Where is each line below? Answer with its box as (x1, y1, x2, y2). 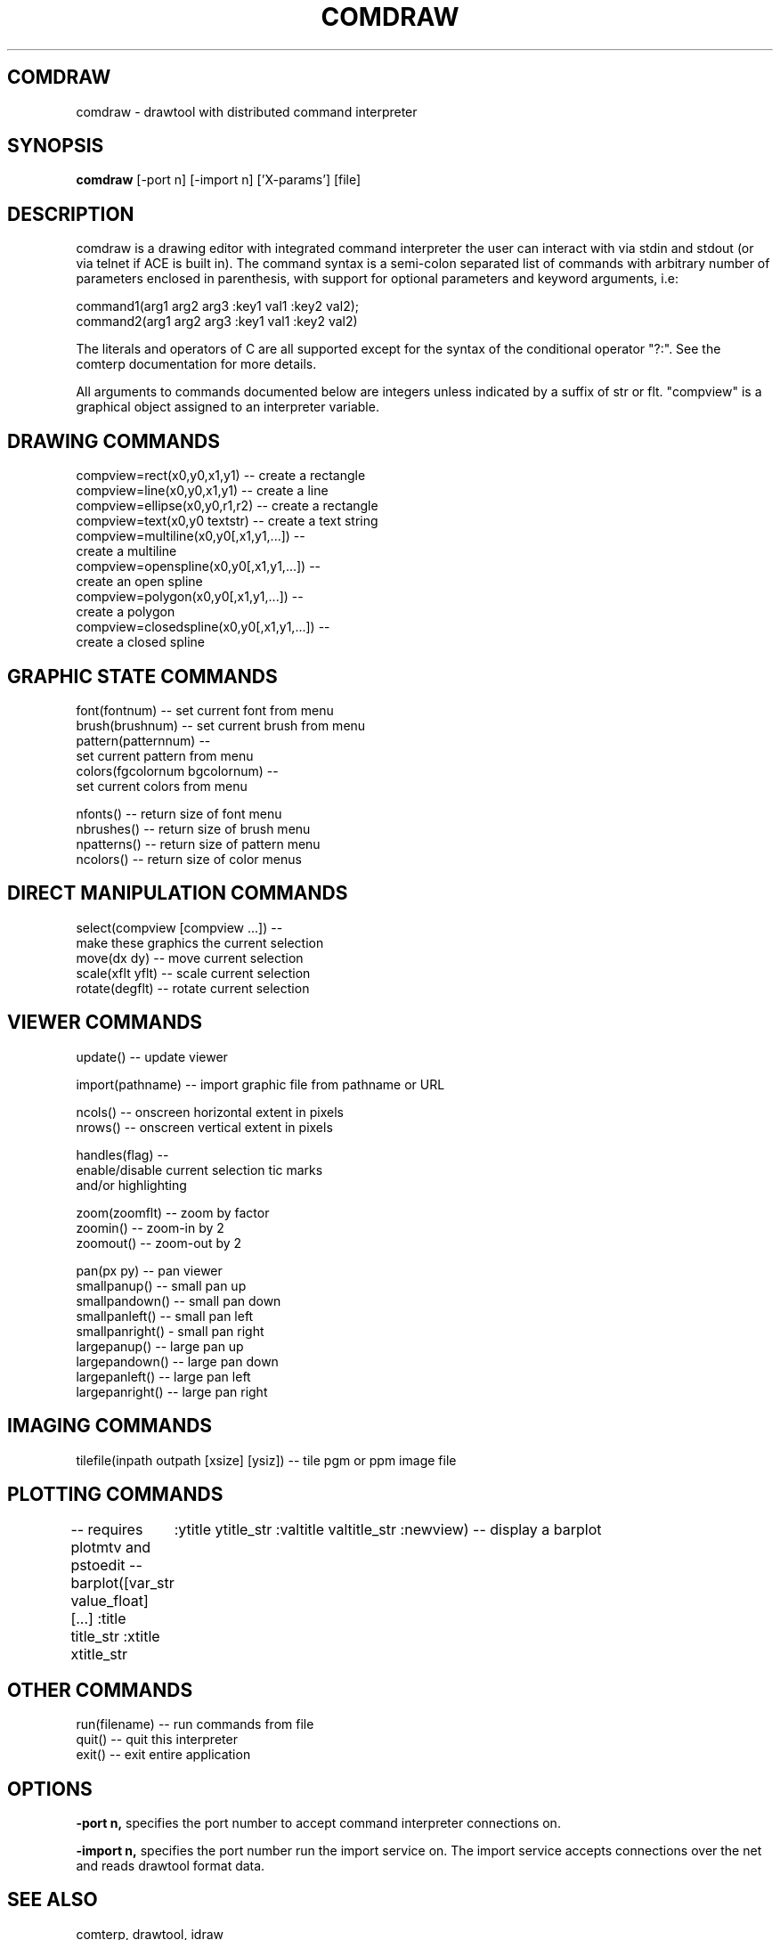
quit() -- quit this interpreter (76, 1732, 238, 1748)
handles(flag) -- (76, 1146, 169, 1162)
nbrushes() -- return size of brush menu (76, 820, 311, 836)
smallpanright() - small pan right (76, 1323, 264, 1339)
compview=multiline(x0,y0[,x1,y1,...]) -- (76, 528, 305, 544)
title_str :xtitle (70, 1627, 160, 1646)
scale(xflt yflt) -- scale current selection (76, 965, 311, 981)
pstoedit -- (70, 1556, 142, 1575)
